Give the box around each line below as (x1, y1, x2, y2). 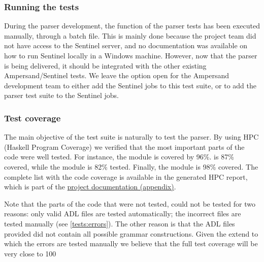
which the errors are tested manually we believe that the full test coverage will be (4, 238, 258, 249)
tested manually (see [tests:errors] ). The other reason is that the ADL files (4, 218, 235, 228)
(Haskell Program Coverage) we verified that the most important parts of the (4, 141, 245, 152)
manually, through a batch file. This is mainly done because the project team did (4, 30, 256, 41)
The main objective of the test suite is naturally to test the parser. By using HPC (4, 132, 259, 142)
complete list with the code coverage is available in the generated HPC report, (4, 171, 248, 182)
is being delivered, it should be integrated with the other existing (4, 60, 207, 71)
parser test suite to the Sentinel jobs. (4, 90, 119, 101)
